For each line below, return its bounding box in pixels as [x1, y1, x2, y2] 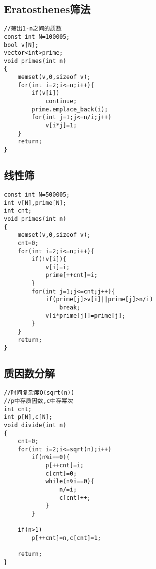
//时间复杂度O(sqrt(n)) [4, 389, 75, 397]
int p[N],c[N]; [4, 414, 53, 421]
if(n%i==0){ [31, 454, 70, 461]
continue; [45, 98, 77, 105]
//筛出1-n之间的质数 [4, 25, 62, 32]
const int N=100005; [4, 33, 70, 40]
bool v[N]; [4, 41, 39, 48]
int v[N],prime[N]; [4, 199, 66, 206]
